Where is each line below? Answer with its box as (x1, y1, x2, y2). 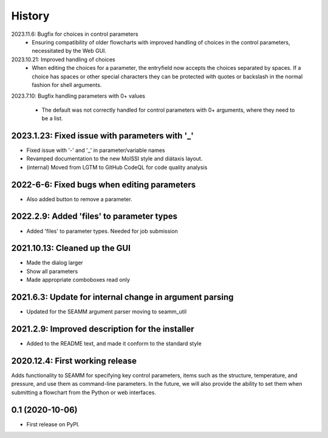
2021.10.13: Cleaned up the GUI (11, 243, 131, 253)
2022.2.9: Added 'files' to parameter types (11, 211, 178, 222)
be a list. (41, 115, 63, 122)
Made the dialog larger (26, 259, 83, 267)
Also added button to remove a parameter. (26, 195, 132, 203)
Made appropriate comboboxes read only (26, 276, 131, 284)
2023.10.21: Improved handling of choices (11, 55, 115, 63)
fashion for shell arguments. (32, 81, 102, 88)
